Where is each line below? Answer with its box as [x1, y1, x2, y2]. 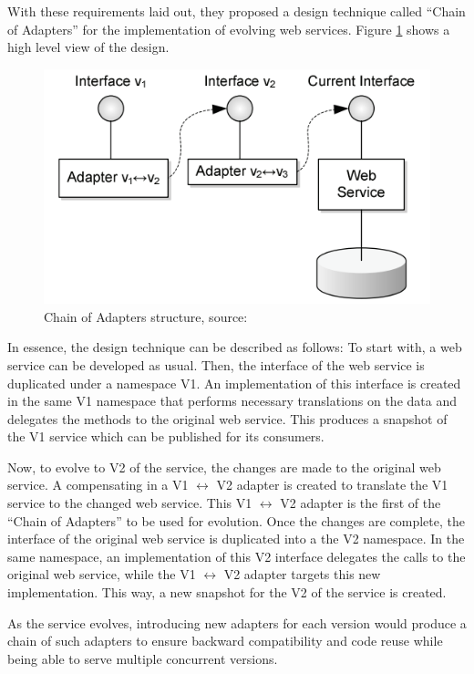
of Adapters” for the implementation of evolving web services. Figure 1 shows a [7, 19, 450, 38]
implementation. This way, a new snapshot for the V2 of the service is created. [7, 583, 447, 602]
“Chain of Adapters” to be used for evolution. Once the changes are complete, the [7, 511, 465, 530]
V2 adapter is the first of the [280, 493, 441, 513]
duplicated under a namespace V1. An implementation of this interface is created [7, 373, 461, 392]
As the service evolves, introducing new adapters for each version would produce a [7, 613, 467, 632]
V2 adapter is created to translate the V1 [216, 475, 448, 494]
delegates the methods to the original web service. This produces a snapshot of [7, 409, 448, 428]
